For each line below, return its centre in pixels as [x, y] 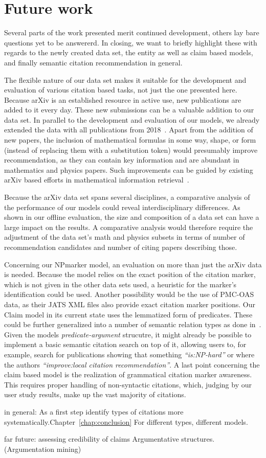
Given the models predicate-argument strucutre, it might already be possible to [128, 334]
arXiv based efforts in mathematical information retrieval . [97, 180]
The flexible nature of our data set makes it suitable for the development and [125, 79]
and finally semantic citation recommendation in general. [93, 62]
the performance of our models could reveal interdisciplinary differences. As [122, 207]
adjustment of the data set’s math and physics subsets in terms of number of [125, 237]
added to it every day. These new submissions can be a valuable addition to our [129, 110]
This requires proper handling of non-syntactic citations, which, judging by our [128, 384]
